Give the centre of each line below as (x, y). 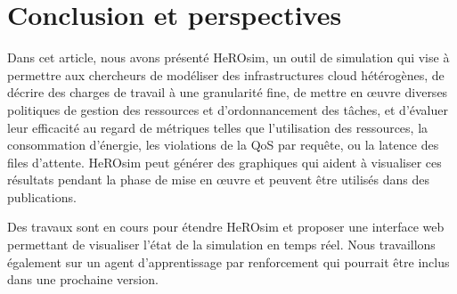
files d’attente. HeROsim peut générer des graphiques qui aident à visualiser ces (224, 162)
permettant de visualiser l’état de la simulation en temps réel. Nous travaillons (221, 245)
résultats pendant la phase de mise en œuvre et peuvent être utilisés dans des (218, 180)
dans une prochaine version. (83, 279)
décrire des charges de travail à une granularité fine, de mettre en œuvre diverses (228, 92)
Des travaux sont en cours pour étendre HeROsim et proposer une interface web (226, 227)
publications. (42, 196)
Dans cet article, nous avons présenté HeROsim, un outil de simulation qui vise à (228, 57)
